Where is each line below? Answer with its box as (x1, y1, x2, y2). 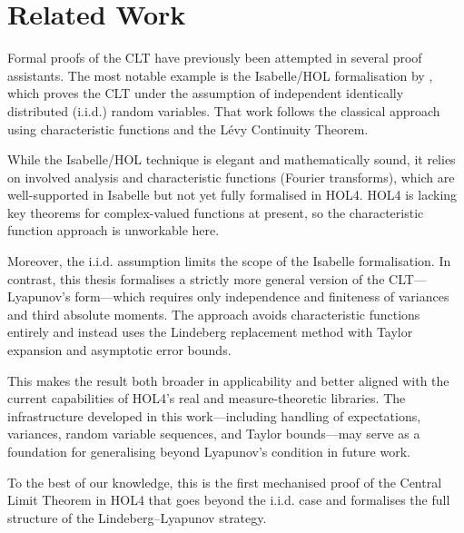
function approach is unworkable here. (7, 221, 220, 240)
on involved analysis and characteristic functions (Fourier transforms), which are (7, 167, 455, 186)
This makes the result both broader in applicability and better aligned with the (7, 370, 449, 390)
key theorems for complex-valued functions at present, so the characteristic (7, 202, 424, 222)
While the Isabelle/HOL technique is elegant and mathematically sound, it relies (7, 150, 456, 169)
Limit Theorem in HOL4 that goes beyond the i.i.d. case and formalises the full (7, 490, 450, 509)
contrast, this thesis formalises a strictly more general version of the (7, 269, 385, 288)
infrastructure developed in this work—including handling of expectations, (7, 406, 421, 425)
